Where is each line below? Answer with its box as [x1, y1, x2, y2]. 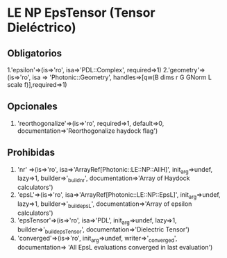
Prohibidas [7, 147, 56, 159]
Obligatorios [7, 47, 62, 59]
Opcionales [7, 101, 58, 113]
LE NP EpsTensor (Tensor [7, 5, 155, 21]
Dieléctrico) [7, 19, 76, 35]
